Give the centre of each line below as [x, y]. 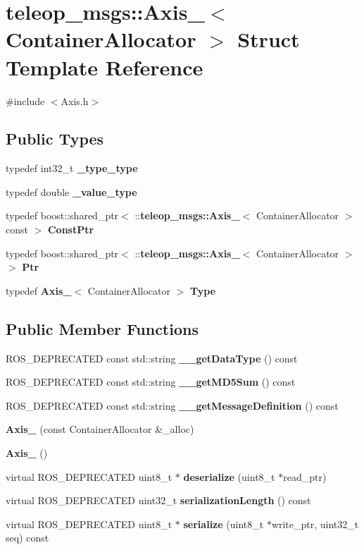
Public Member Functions [102, 328]
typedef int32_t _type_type [72, 168]
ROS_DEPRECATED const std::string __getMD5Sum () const [151, 382]
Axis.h [75, 100]
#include [25, 100]
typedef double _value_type [71, 191]
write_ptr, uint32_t [315, 524]
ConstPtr [71, 230]
